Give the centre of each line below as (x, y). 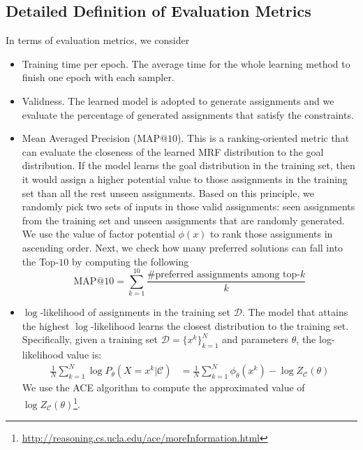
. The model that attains (295, 312)
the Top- (40, 261)
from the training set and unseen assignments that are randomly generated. (183, 220)
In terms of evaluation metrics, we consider (98, 40)
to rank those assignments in (272, 234)
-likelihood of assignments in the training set (135, 312)
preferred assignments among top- (228, 275)
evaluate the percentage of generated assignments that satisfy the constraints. (188, 114)
